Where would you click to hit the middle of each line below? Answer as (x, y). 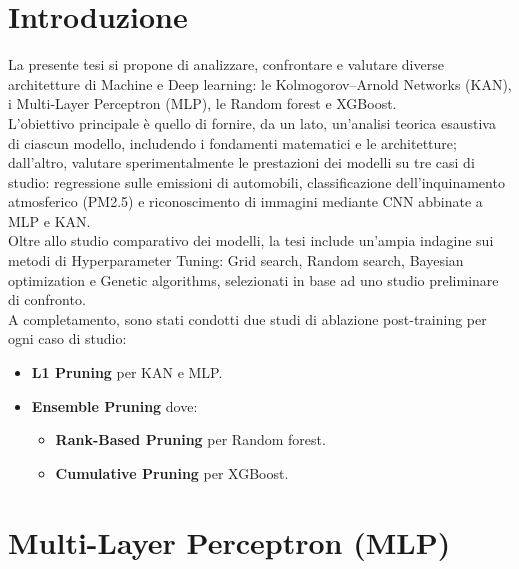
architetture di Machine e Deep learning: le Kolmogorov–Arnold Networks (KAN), (260, 83)
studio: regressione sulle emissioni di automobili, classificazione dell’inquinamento (256, 181)
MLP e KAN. (49, 220)
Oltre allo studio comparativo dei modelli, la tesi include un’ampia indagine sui (251, 240)
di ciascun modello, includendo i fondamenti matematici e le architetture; (232, 142)
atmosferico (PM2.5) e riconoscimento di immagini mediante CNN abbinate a (245, 201)
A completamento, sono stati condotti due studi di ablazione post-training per (247, 318)
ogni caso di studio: (67, 338)
